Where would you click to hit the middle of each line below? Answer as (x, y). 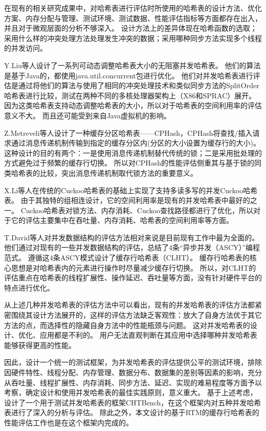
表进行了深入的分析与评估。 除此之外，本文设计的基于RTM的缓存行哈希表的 (132, 412)
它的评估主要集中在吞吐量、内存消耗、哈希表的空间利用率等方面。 (122, 220)
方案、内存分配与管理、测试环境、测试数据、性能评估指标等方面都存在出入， (133, 18)
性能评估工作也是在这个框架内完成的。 (69, 422)
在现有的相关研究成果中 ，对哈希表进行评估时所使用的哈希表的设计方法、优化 (133, 8)
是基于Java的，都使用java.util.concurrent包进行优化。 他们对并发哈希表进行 (129, 75)
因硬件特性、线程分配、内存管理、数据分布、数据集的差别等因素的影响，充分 (133, 372)
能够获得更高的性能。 (40, 345)
